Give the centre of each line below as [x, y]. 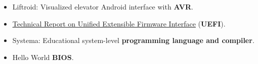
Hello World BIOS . [43, 57]
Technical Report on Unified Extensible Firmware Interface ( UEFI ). [119, 23]
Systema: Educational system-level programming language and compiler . [133, 40]
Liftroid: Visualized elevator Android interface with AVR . [103, 6]
